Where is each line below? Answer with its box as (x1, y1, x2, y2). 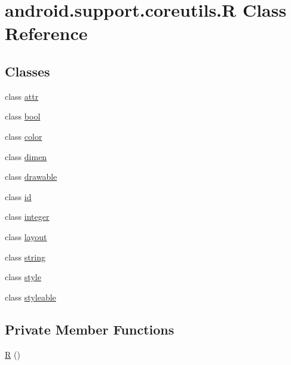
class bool (5, 110, 41, 122)
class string (5, 250, 45, 263)
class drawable (5, 170, 57, 183)
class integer (5, 210, 50, 223)
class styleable (5, 290, 56, 303)
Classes (5, 62, 50, 80)
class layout (5, 230, 47, 243)
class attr (5, 90, 39, 102)
